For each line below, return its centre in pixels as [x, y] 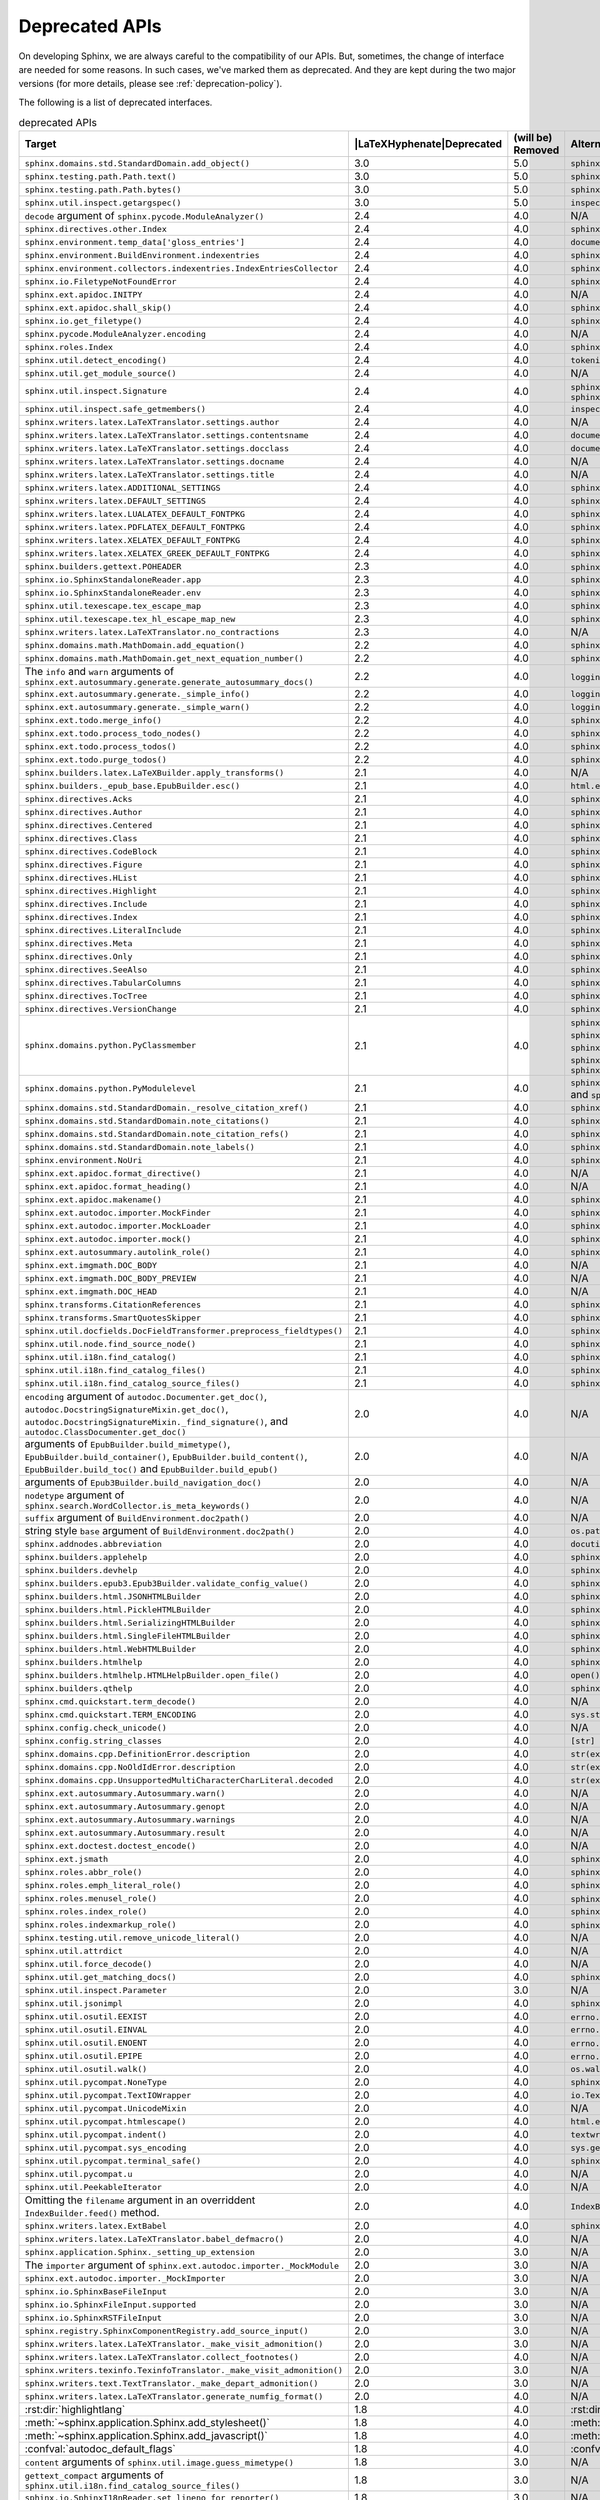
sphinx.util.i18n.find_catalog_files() [115, 1370]
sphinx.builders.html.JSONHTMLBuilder [113, 1596]
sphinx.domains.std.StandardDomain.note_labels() [139, 1146]
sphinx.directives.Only [78, 956]
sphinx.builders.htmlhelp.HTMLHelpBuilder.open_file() [152, 1675]
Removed [536, 150]
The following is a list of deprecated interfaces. [115, 102]
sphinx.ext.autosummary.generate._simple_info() [137, 693]
